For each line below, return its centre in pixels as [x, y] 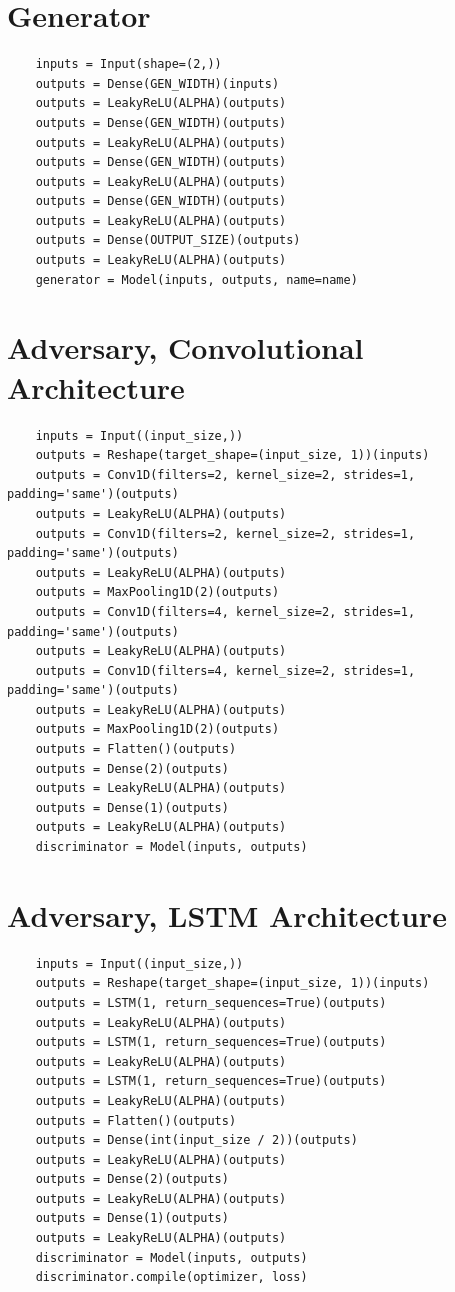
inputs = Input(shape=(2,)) [128, 64]
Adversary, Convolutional [185, 347]
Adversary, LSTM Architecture [227, 914]
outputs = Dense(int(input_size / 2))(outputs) [196, 1140]
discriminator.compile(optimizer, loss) [171, 1277]
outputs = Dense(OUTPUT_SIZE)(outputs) [168, 240]
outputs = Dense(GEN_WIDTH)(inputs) [157, 83]
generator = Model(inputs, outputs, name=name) [196, 279]
